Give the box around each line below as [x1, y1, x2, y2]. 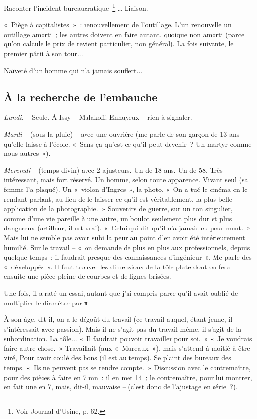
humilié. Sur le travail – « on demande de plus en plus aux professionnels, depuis [4, 242, 250, 252]
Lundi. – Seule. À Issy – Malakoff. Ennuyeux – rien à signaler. [4, 112, 192, 122]
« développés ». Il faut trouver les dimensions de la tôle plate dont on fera [4, 261, 230, 271]
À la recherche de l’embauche [4, 89, 158, 104]
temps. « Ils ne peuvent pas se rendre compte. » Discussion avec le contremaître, [4, 362, 251, 373]
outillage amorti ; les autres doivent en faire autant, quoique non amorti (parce [4, 29, 245, 39]
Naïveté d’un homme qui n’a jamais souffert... [4, 65, 143, 75]
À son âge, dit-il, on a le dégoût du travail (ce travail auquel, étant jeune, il [4, 314, 233, 324]
